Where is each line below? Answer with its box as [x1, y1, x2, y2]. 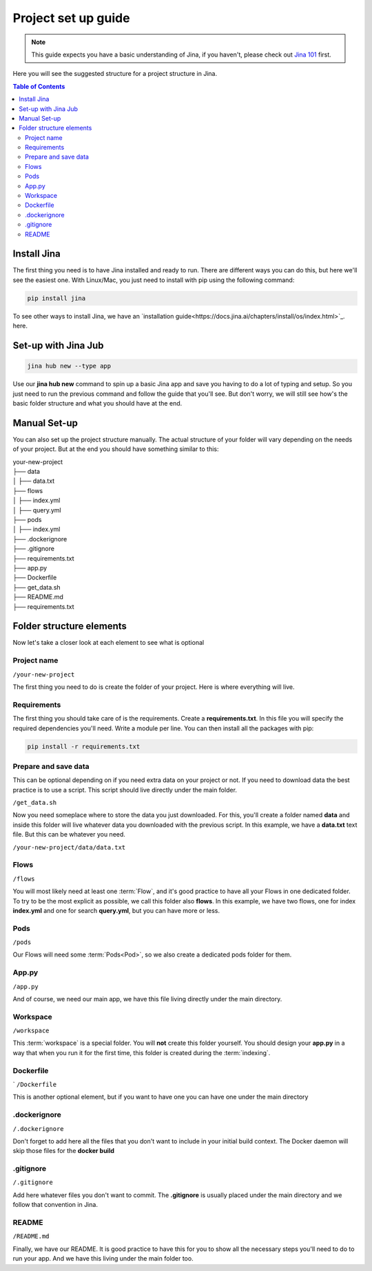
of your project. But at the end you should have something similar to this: [12, 445, 220, 453]
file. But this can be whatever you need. [12, 830, 125, 839]
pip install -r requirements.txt [27, 742, 141, 750]
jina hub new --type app [27, 362, 112, 370]
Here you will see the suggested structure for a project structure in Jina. [12, 70, 218, 78]
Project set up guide [12, 10, 130, 26]
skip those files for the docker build [12, 1147, 115, 1155]
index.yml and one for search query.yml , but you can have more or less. [12, 906, 220, 914]
